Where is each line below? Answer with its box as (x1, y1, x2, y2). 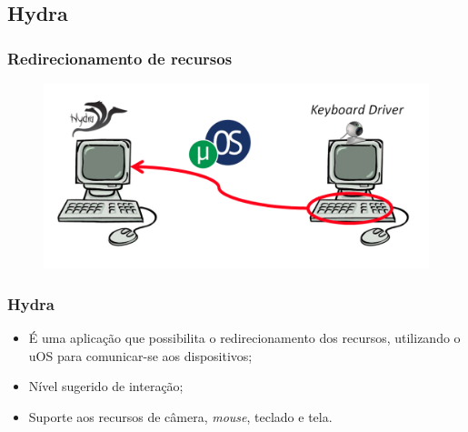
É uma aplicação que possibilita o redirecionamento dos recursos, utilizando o (28, 328, 461, 347)
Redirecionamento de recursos (7, 46, 233, 69)
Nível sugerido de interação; (28, 377, 184, 396)
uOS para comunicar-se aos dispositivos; (28, 346, 253, 365)
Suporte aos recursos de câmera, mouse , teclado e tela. (28, 407, 333, 426)
